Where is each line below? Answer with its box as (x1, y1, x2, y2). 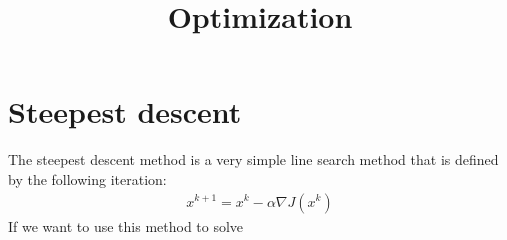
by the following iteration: (8, 168, 167, 189)
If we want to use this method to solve (8, 215, 244, 236)
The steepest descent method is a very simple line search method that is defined (8, 149, 499, 170)
